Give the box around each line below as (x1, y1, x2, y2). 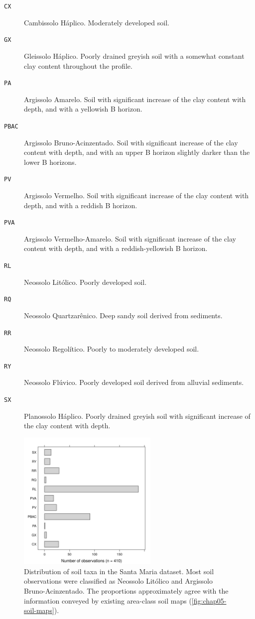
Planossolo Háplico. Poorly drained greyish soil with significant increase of (24, 410, 251, 421)
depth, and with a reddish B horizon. (24, 200, 137, 210)
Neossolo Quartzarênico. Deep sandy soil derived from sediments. (24, 310, 223, 320)
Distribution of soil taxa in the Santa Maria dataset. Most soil (24, 566, 214, 576)
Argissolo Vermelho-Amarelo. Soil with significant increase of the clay (24, 233, 236, 244)
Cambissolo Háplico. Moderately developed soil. (24, 17, 169, 27)
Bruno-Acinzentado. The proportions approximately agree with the (24, 586, 229, 596)
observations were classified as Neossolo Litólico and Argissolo (24, 576, 213, 586)
